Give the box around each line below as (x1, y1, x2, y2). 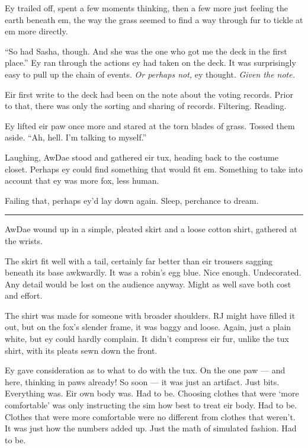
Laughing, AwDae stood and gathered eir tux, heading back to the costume (5, 151, 278, 163)
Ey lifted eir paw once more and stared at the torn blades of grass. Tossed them (5, 119, 295, 132)
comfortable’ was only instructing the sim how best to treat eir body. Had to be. (5, 399, 297, 411)
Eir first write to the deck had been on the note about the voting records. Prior (5, 88, 293, 100)
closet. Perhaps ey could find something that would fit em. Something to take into (5, 162, 303, 175)
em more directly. (5, 25, 68, 37)
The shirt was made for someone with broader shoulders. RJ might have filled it (5, 309, 296, 321)
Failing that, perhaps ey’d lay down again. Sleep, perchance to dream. (5, 194, 259, 206)
